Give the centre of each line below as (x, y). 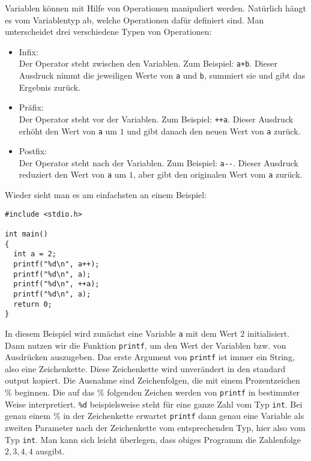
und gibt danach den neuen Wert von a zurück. (214, 131)
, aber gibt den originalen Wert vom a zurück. (218, 174)
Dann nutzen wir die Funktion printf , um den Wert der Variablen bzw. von (146, 345)
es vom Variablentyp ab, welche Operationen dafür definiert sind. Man (134, 20)
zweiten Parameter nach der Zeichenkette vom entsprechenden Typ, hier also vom (155, 428)
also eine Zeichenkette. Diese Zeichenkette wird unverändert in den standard (145, 368)
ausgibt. (50, 451)
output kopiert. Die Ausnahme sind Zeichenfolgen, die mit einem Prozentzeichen (152, 380)
